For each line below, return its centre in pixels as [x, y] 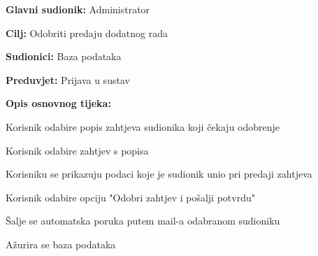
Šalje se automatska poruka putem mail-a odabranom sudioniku [143, 221]
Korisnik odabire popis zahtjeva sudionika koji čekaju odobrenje [143, 126]
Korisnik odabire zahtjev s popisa [77, 150]
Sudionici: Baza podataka [64, 56]
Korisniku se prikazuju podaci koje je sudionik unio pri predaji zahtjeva [159, 174]
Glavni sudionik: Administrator [78, 9]
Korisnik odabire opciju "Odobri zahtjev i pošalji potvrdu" [130, 197]
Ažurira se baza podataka [61, 244]
